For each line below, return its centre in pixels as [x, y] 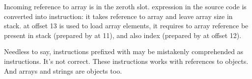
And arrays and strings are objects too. [63, 70]
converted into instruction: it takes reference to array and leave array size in [118, 16]
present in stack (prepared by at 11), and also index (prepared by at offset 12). [123, 35]
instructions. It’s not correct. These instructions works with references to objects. [126, 61]
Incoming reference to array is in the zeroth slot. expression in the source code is [125, 6]
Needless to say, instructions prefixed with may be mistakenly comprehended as [124, 51]
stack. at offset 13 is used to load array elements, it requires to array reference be [126, 26]
